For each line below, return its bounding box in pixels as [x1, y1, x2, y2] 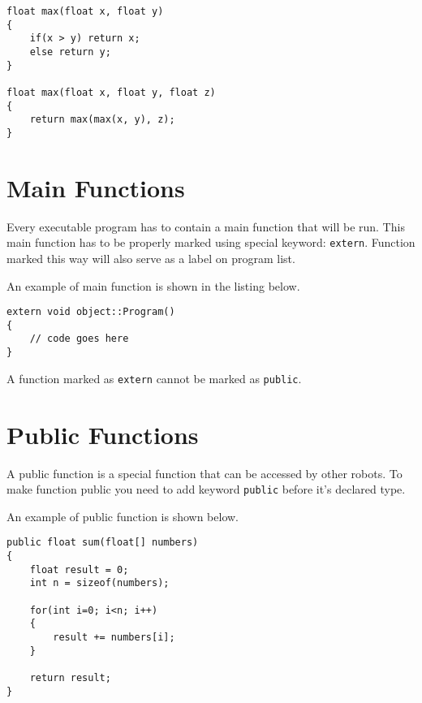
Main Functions [6, 170, 185, 204]
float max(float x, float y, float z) [6, 86, 216, 98]
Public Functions [6, 417, 199, 451]
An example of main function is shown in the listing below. [6, 277, 300, 294]
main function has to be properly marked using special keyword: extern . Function [6, 234, 416, 251]
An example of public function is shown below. [6, 507, 239, 524]
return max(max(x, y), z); [29, 114, 175, 126]
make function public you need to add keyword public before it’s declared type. [6, 481, 406, 498]
